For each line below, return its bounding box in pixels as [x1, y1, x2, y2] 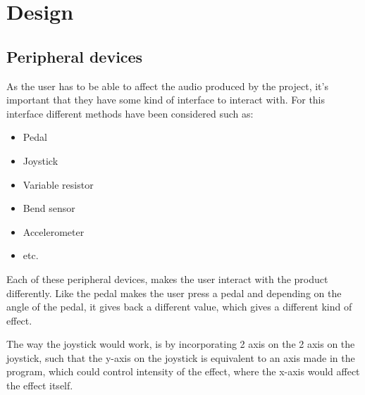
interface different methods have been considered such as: [6, 106, 254, 120]
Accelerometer [23, 224, 85, 239]
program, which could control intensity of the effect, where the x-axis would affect [6, 364, 360, 379]
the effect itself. [6, 378, 73, 393]
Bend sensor [23, 201, 75, 215]
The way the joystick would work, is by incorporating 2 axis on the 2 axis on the [6, 337, 355, 351]
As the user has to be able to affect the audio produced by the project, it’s [6, 78, 328, 93]
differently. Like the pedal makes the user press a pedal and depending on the [6, 285, 342, 300]
